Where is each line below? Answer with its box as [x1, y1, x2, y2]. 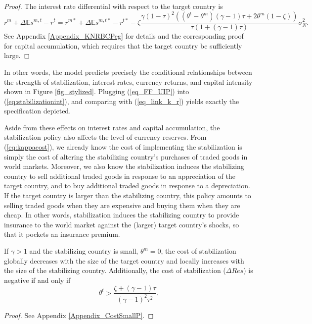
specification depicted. [4, 106, 71, 116]
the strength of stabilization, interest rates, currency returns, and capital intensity [4, 76, 253, 87]
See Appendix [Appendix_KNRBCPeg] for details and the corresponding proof [4, 31, 244, 41]
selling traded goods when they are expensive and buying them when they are [4, 200, 240, 210]
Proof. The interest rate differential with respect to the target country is [4, 1, 223, 11]
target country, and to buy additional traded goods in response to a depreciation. [4, 180, 250, 191]
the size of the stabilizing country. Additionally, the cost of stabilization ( [4, 265, 226, 275]
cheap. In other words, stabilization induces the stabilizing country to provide [4, 210, 239, 220]
